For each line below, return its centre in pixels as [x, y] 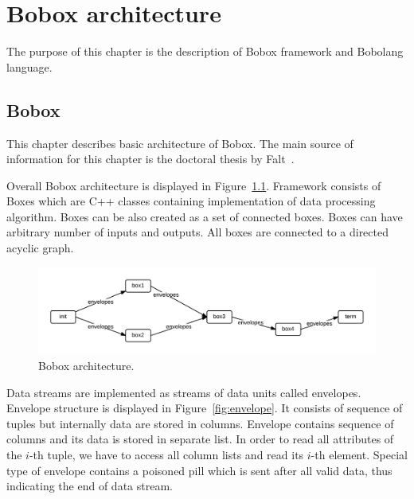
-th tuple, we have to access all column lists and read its [166, 454]
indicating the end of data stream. [90, 486]
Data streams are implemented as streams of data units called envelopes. [184, 392]
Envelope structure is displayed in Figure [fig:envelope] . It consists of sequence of [205, 408]
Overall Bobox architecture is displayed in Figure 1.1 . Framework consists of [194, 185]
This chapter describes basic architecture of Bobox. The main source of [180, 143]
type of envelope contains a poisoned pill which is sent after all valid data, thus [199, 470]
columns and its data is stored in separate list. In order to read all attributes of [200, 439]
